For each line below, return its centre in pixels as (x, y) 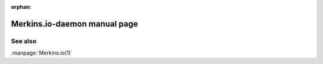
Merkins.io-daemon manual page (74, 24)
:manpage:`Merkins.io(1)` (42, 53)
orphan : (21, 7)
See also (24, 41)
